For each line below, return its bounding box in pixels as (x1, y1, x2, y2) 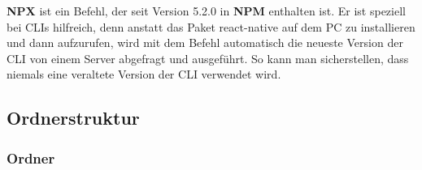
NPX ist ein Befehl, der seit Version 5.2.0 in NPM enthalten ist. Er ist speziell (7, 2, 406, 19)
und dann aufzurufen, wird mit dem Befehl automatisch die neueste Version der (7, 34, 403, 51)
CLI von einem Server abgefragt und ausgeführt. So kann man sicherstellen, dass (7, 49, 409, 66)
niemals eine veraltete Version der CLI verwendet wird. (7, 66, 281, 83)
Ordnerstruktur (7, 105, 140, 130)
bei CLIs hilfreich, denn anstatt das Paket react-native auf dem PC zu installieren (7, 18, 415, 35)
